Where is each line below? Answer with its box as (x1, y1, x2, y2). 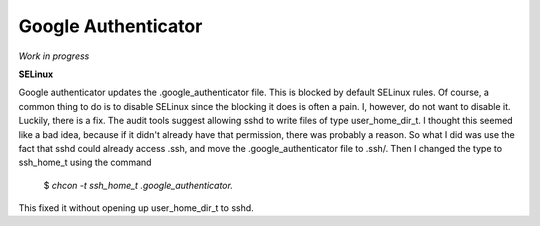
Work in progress (18, 50, 90, 62)
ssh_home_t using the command (18, 156, 152, 169)
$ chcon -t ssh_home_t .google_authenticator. (43, 179, 234, 191)
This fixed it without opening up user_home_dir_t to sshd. (18, 202, 254, 214)
